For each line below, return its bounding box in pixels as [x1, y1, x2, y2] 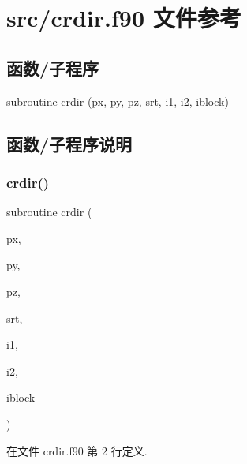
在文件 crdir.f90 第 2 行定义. [6, 442, 148, 458]
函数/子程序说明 [6, 131, 133, 155]
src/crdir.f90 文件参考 [6, 2, 241, 34]
